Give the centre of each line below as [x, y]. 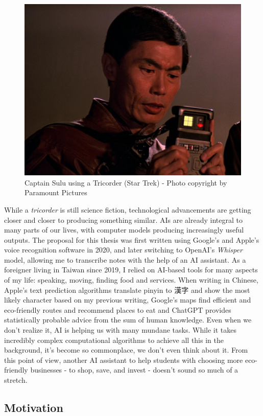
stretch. [16, 380]
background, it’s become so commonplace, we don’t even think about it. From [126, 350]
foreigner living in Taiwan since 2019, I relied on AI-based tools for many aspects [131, 270]
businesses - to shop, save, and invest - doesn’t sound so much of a [134, 370]
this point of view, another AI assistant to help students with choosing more [124, 360]
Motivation [34, 407]
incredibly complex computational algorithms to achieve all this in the [114, 340]
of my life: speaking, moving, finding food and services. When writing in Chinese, [131, 280]
